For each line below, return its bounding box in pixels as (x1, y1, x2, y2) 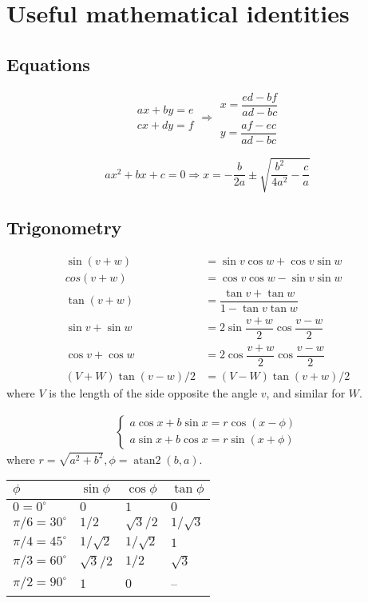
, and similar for (266, 384, 346, 401)
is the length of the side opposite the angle (49, 384, 258, 401)
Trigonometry (6, 214, 122, 239)
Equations (6, 51, 90, 76)
